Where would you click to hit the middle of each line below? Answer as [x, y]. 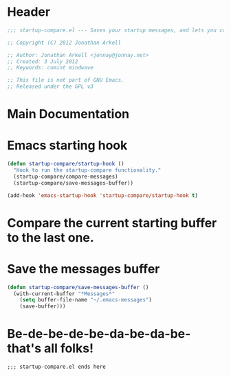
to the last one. [51, 237]
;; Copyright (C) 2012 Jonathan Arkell [64, 43]
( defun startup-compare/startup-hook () [66, 164]
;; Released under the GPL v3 [51, 87]
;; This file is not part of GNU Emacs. [66, 80]
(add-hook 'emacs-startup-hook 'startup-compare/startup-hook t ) [102, 195]
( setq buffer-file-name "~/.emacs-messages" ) [86, 300]
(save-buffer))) [43, 306]
